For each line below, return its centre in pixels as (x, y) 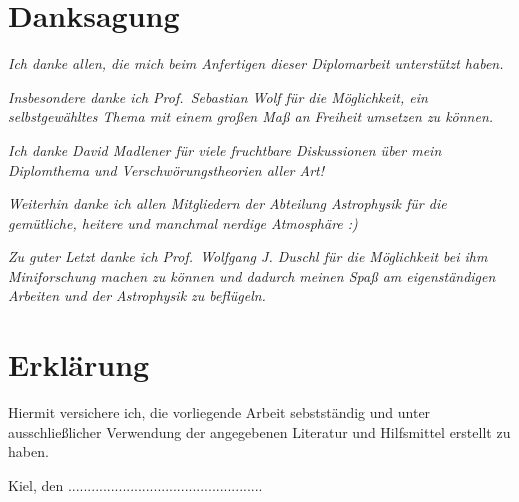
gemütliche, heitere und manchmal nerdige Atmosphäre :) (183, 222)
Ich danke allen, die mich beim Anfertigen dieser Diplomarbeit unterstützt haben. (256, 63)
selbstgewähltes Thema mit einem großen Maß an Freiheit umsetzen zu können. (251, 116)
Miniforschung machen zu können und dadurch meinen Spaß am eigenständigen (252, 275)
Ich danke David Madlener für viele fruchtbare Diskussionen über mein (225, 149)
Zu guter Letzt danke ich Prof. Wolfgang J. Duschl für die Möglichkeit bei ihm (248, 256)
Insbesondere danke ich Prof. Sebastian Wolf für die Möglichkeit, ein (218, 96)
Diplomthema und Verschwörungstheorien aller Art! (166, 169)
